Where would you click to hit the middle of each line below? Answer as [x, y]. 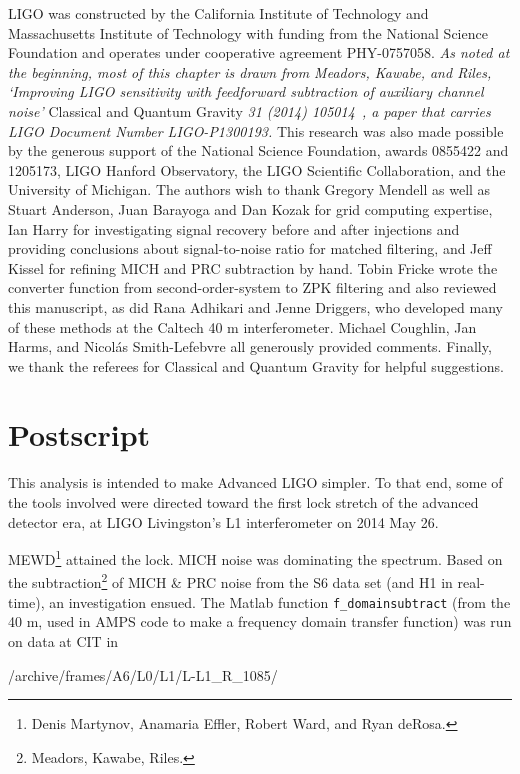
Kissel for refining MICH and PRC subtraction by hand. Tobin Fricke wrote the [253, 267]
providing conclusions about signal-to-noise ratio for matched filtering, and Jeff [250, 248]
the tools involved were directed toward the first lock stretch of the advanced [243, 502]
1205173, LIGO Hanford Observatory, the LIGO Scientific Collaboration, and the [257, 169]
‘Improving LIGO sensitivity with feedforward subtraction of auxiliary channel [246, 91]
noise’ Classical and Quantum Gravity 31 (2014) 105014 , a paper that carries [249, 110]
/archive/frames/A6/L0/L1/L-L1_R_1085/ [143, 674]
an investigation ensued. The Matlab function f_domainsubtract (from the [280, 601]
